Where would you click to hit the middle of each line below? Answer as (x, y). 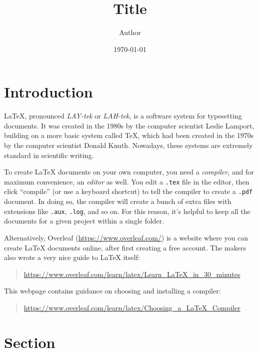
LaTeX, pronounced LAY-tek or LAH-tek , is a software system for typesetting (123, 116)
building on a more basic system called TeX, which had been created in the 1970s (129, 135)
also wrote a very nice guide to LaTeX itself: (72, 257)
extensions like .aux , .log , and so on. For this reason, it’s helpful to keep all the (127, 211)
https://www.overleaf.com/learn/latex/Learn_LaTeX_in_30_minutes (132, 274)
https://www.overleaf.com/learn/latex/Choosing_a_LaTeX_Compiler (132, 307)
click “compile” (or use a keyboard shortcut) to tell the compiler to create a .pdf (128, 191)
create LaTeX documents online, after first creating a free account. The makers (125, 247)
